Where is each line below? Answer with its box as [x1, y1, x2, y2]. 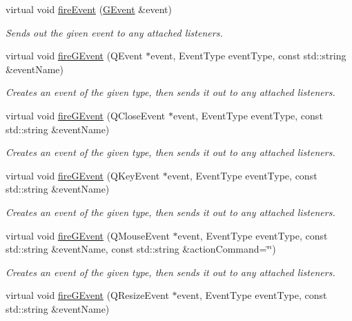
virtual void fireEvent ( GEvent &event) [6, 2, 172, 16]
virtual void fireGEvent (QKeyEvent [6, 168, 160, 182]
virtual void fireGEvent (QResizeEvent [6, 288, 169, 302]
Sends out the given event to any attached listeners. [6, 25, 223, 39]
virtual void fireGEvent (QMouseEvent [6, 228, 170, 242]
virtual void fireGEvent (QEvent [6, 48, 143, 63]
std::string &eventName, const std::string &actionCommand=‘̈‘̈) [6, 242, 276, 256]
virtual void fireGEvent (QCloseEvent [6, 108, 166, 122]
